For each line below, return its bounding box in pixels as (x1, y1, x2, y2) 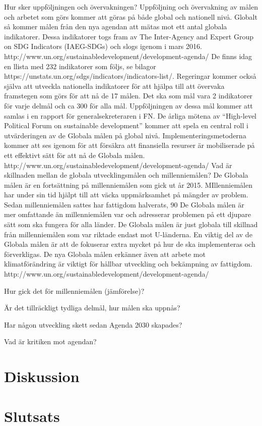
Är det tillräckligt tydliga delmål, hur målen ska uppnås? (4, 302, 180, 313)
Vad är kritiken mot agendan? (4, 336, 97, 347)
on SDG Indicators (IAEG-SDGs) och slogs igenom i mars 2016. (4, 41, 202, 51)
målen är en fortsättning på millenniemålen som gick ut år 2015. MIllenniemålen (4, 179, 252, 190)
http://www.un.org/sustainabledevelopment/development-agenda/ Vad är (4, 159, 232, 170)
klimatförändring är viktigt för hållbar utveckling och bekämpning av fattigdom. (4, 258, 252, 269)
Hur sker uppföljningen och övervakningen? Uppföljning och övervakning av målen (4, 2, 258, 12)
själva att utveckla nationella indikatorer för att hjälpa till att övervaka (4, 80, 225, 91)
